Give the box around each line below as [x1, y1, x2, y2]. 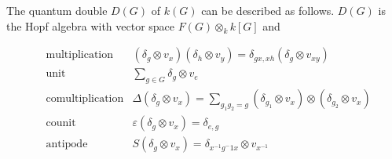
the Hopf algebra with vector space [6, 17, 175, 34]
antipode [46, 139, 88, 150]
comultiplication [46, 93, 124, 105]
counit [46, 117, 76, 129]
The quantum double [6, 2, 108, 18]
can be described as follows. [201, 2, 335, 18]
